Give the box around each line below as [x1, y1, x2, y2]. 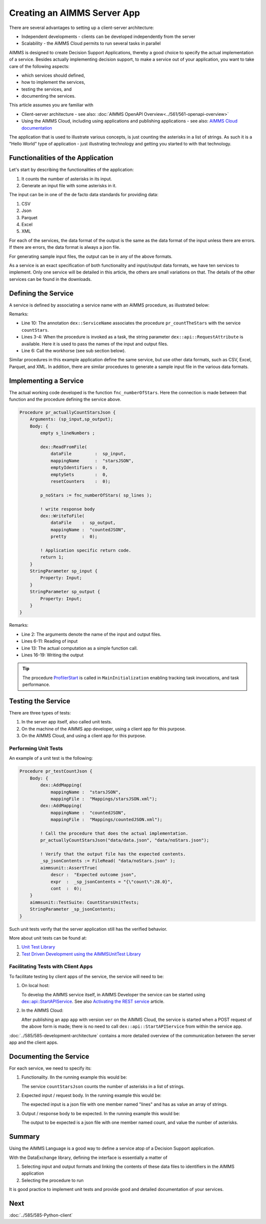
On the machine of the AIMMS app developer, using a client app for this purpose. [21, 726, 186, 732]
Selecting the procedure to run [21, 1177, 84, 1183]
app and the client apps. [9, 1039, 59, 1045]
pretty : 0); [50, 534, 98, 540]
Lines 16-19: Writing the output [21, 652, 84, 658]
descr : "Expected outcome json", [50, 872, 136, 878]
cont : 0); [50, 885, 82, 891]
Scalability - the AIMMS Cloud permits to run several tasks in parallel [21, 40, 161, 46]
